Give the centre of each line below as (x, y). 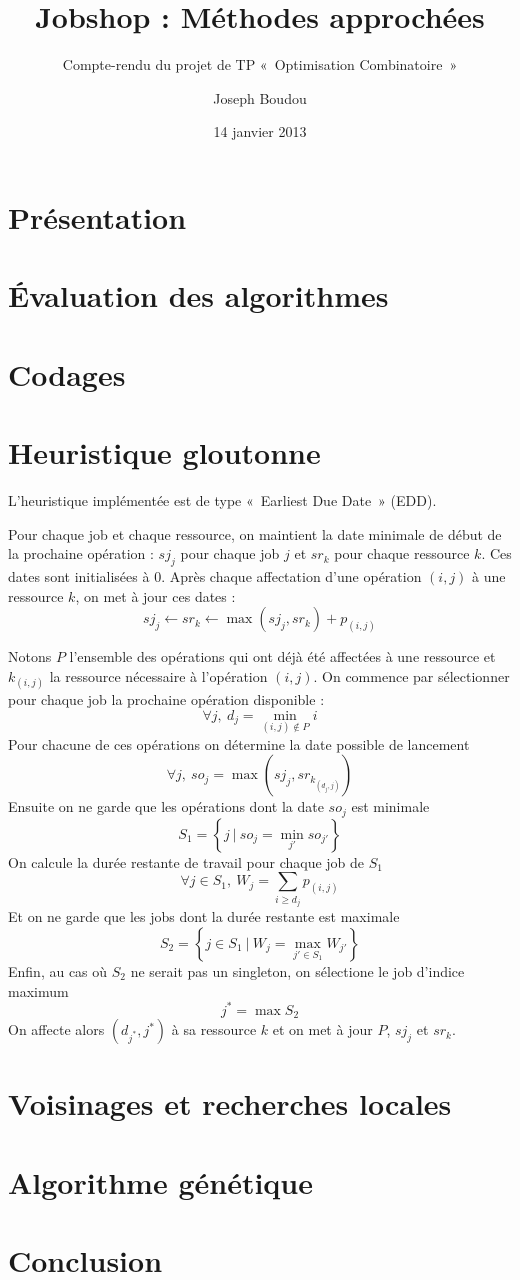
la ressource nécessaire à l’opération (158, 675)
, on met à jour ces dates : (155, 595)
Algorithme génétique (160, 1181)
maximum (38, 990)
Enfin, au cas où (58, 970)
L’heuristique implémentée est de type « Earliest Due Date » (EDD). (222, 499)
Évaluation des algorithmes (198, 295)
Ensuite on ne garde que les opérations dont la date (166, 806)
